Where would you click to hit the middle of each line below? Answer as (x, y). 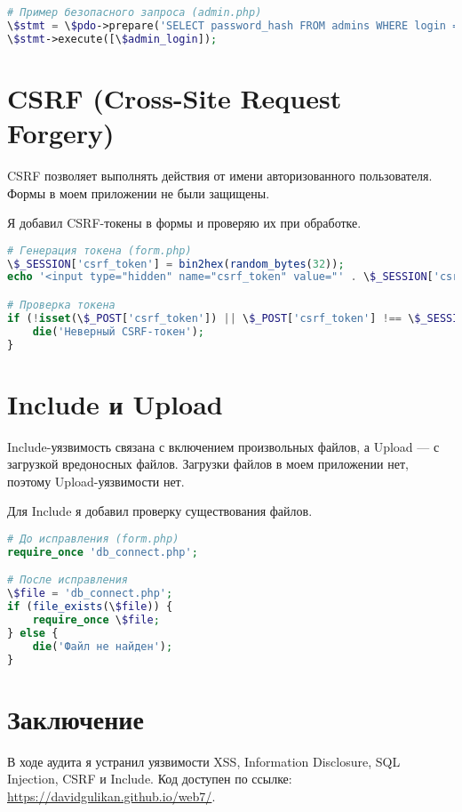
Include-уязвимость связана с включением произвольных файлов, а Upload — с (223, 446)
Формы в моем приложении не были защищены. (139, 193)
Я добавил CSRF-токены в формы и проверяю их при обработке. (184, 223)
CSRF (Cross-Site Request (175, 97)
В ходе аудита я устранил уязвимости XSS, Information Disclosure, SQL (204, 761)
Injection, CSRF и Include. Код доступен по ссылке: (150, 779)
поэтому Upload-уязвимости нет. (96, 481)
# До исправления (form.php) (93, 539)
